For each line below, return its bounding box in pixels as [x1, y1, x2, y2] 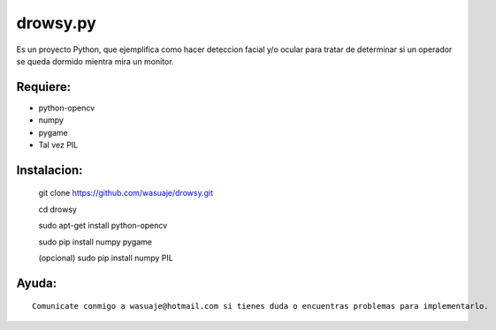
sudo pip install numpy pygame [38, 236, 153, 247]
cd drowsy [38, 204, 77, 214]
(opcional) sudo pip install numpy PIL [38, 252, 174, 263]
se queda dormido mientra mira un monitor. [16, 56, 174, 66]
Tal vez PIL [38, 139, 79, 150]
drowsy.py [16, 13, 96, 33]
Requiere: [16, 79, 72, 94]
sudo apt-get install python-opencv [38, 221, 168, 231]
